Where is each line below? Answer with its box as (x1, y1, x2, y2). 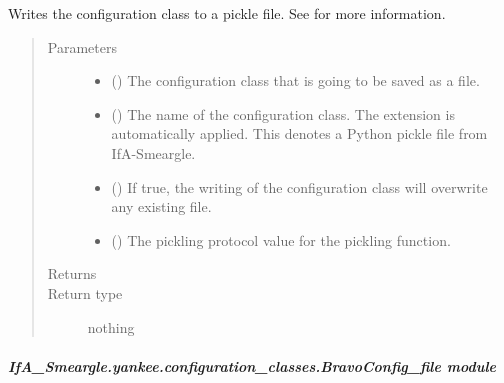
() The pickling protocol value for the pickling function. (111, 229, 451, 250)
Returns (47, 263, 97, 284)
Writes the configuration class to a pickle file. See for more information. (8, 3, 446, 23)
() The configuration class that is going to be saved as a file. (111, 70, 480, 91)
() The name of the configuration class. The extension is (111, 103, 455, 124)
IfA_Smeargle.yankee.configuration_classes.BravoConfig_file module (8, 355, 497, 376)
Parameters (47, 36, 117, 57)
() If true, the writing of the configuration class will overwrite (111, 176, 488, 197)
